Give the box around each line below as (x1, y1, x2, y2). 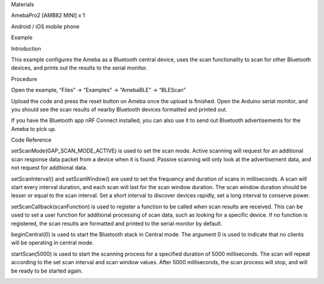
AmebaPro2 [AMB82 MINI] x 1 (11, 12, 85, 19)
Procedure (11, 75, 37, 82)
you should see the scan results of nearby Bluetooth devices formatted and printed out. (11, 106, 227, 113)
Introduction (11, 45, 41, 52)
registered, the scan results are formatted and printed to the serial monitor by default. (11, 220, 223, 227)
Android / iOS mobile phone (11, 23, 80, 30)
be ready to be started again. (11, 267, 83, 274)
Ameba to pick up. (11, 125, 56, 132)
